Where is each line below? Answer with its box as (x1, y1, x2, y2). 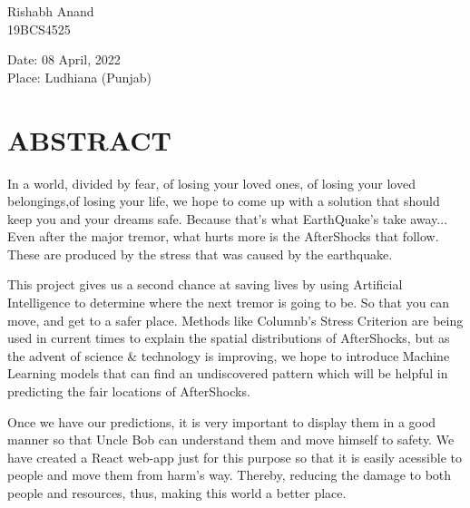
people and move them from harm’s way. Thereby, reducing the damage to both (7, 465, 452, 484)
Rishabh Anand (7, 2, 94, 20)
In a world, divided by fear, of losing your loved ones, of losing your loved (7, 173, 416, 192)
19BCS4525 (7, 19, 71, 38)
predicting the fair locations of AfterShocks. (7, 382, 250, 401)
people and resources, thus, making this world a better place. (7, 484, 347, 502)
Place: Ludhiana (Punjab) (7, 67, 152, 86)
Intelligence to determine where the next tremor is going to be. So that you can (7, 293, 450, 312)
